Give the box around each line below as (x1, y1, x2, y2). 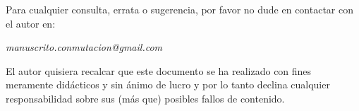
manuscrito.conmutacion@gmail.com (6, 40, 163, 54)
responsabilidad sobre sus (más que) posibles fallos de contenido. (6, 90, 285, 105)
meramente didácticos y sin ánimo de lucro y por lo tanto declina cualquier (6, 77, 330, 92)
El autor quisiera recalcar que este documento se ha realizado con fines (6, 63, 312, 78)
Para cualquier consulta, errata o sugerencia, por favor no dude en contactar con (6, 2, 354, 16)
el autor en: (6, 16, 56, 30)
